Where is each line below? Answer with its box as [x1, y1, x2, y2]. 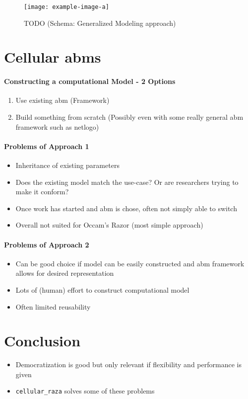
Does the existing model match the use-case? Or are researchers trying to [15, 176, 239, 187]
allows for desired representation [15, 268, 114, 278]
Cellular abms [4, 47, 101, 67]
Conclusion [4, 330, 81, 351]
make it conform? [15, 186, 69, 197]
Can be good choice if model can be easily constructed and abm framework [15, 258, 245, 268]
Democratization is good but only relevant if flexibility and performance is [15, 359, 242, 370]
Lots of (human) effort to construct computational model [15, 284, 189, 295]
